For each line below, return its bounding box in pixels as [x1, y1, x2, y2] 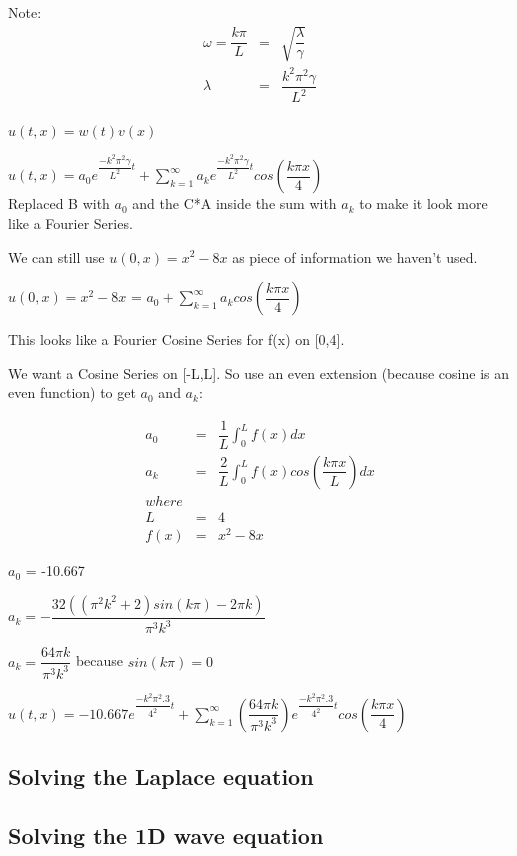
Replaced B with [8, 193, 110, 214]
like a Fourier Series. [8, 212, 133, 233]
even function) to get [8, 382, 136, 403]
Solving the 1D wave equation [8, 819, 324, 850]
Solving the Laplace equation [8, 761, 314, 792]
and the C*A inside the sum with [132, 193, 337, 214]
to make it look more [359, 193, 488, 214]
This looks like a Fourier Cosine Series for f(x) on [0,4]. [8, 329, 345, 350]
